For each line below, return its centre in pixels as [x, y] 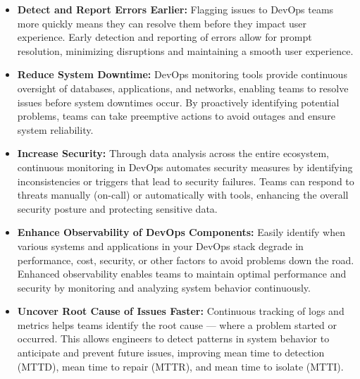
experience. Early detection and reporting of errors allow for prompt [165, 37]
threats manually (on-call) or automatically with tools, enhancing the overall [183, 195]
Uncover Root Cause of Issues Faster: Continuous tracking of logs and [181, 311]
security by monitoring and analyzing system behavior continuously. [164, 287]
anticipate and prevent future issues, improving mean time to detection [171, 353]
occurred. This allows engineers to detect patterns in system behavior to [173, 338]
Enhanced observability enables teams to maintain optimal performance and [182, 274]
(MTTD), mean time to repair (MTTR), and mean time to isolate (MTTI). [180, 366]
